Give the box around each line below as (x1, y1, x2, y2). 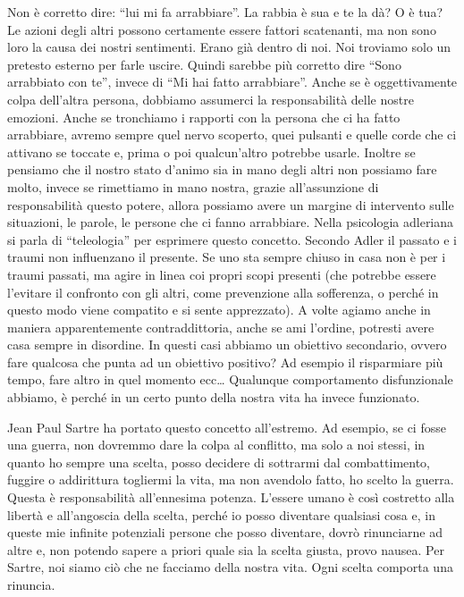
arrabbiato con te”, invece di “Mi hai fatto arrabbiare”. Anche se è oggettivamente (7, 72, 458, 91)
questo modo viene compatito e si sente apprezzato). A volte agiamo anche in (7, 300, 431, 319)
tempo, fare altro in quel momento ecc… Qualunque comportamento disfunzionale (7, 370, 453, 389)
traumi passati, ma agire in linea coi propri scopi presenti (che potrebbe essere (7, 265, 436, 283)
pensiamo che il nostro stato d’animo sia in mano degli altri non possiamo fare (7, 160, 437, 179)
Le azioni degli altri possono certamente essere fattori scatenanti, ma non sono (7, 20, 436, 38)
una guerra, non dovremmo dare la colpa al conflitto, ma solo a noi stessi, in (7, 435, 426, 454)
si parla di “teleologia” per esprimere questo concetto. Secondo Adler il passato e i (7, 230, 457, 248)
